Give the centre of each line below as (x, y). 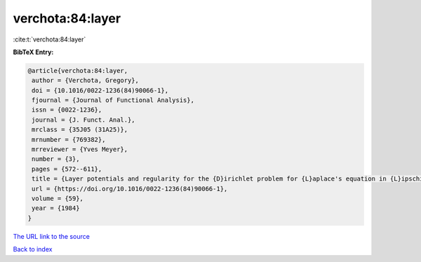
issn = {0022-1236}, (67, 110)
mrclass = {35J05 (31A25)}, (80, 130)
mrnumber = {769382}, (69, 139)
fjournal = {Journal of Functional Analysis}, (113, 100)
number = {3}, (56, 159)
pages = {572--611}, (67, 169)
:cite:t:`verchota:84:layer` (49, 39)
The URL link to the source (52, 236)
